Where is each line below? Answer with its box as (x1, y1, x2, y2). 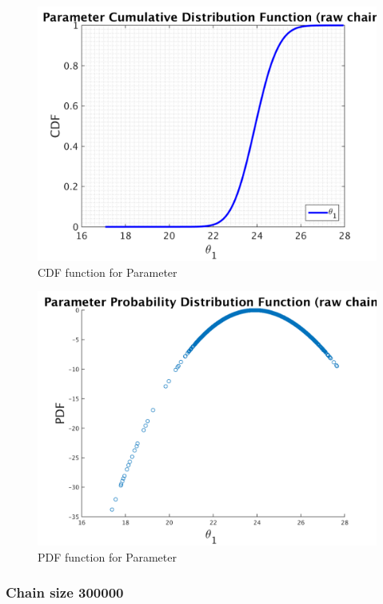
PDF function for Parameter (38, 548, 177, 565)
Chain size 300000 (6, 582, 124, 602)
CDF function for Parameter (38, 263, 178, 280)
